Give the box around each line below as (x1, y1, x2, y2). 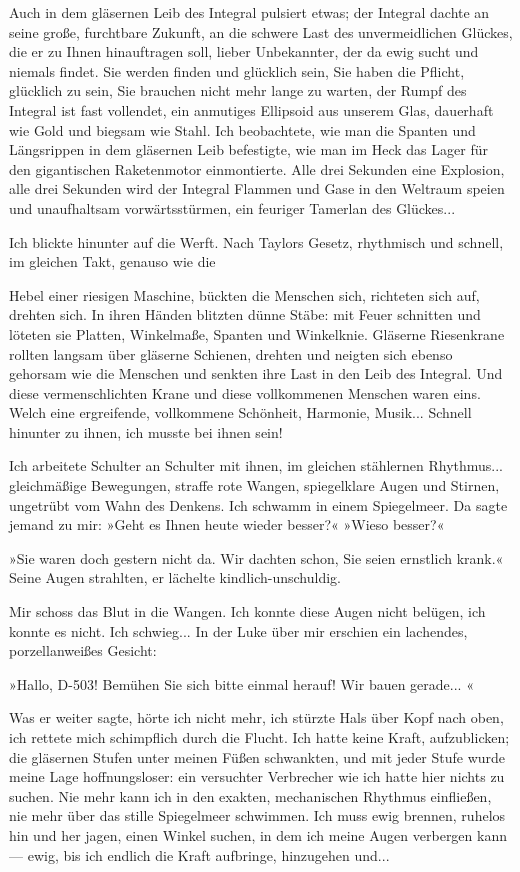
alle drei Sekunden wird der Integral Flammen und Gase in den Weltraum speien (9, 178, 505, 199)
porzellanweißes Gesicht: (9, 640, 157, 661)
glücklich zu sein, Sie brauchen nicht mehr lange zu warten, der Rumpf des (9, 80, 467, 101)
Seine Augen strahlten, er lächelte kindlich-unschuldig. (9, 567, 341, 588)
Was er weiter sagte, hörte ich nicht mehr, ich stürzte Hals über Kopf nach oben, (9, 707, 504, 728)
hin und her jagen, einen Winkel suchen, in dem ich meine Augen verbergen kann (9, 824, 507, 845)
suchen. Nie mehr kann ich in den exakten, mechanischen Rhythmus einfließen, (9, 785, 492, 806)
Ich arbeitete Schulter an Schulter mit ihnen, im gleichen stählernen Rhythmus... (9, 455, 504, 476)
